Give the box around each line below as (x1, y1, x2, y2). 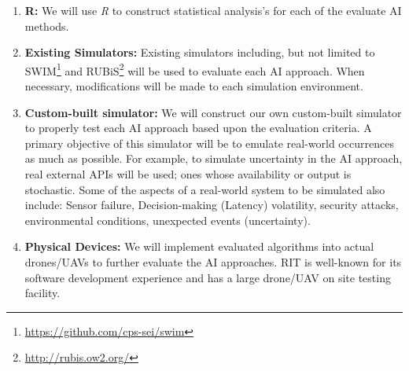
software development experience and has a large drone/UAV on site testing (24, 269, 391, 285)
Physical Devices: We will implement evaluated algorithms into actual (24, 238, 374, 255)
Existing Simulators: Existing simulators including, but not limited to (24, 44, 375, 61)
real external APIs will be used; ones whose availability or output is (24, 166, 352, 182)
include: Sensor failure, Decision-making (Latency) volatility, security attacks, (24, 197, 399, 213)
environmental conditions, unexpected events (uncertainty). (24, 211, 311, 228)
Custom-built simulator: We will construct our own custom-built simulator (24, 104, 402, 120)
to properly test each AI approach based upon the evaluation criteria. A (24, 119, 372, 136)
